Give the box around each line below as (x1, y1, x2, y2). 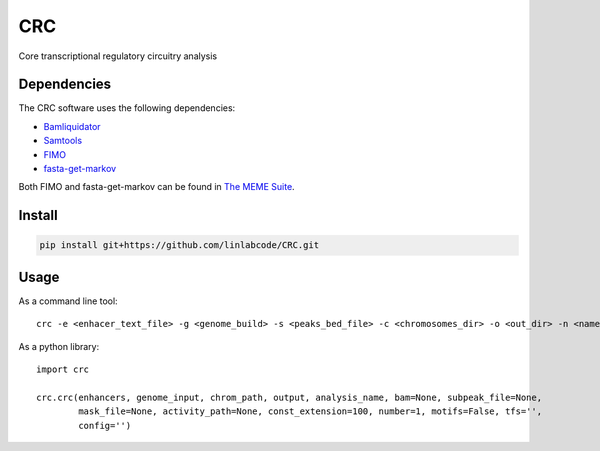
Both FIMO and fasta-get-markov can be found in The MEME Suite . (18, 181, 295, 193)
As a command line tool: (18, 295, 119, 307)
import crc (36, 364, 90, 375)
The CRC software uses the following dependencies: (18, 102, 236, 114)
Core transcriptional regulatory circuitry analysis (18, 50, 218, 62)
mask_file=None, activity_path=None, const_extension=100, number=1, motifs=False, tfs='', (78, 406, 543, 417)
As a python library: (18, 340, 100, 352)
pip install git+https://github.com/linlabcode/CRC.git (39, 240, 320, 251)
